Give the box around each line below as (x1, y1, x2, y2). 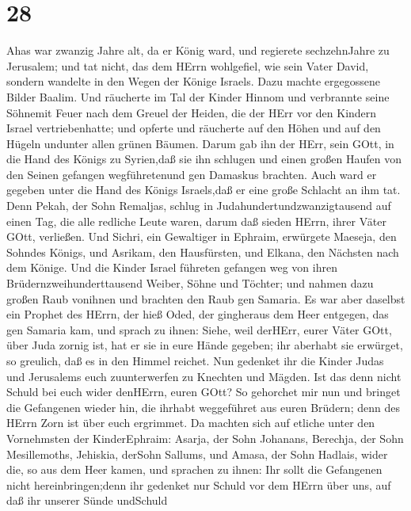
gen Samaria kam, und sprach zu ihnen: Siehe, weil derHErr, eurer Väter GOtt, (6, 321, 392, 337)
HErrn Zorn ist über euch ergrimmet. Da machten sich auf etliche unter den (6, 414, 375, 431)
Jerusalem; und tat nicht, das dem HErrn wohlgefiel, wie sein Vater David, (6, 57, 369, 74)
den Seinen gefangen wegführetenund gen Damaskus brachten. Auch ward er (6, 166, 377, 182)
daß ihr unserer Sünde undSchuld (6, 492, 168, 509)
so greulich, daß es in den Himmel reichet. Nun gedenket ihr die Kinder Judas (6, 353, 384, 368)
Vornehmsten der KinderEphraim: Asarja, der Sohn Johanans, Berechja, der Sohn (6, 429, 404, 446)
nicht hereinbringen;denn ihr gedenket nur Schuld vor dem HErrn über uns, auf (6, 476, 391, 493)
